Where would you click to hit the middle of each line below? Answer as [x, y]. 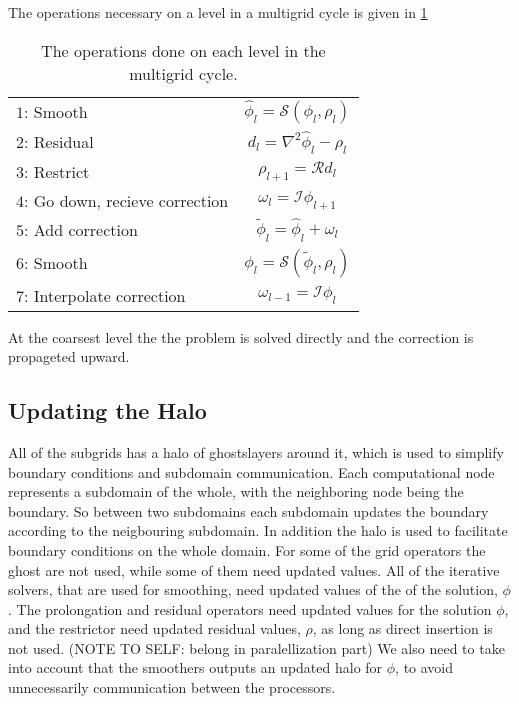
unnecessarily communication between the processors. [172, 687]
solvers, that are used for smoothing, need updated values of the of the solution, [253, 589]
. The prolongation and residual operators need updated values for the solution [250, 608]
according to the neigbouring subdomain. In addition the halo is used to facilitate [258, 530]
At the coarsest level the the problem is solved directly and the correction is [241, 336]
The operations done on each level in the [183, 50]
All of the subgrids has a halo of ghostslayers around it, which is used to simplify [256, 451]
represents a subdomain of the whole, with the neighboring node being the [236, 491]
